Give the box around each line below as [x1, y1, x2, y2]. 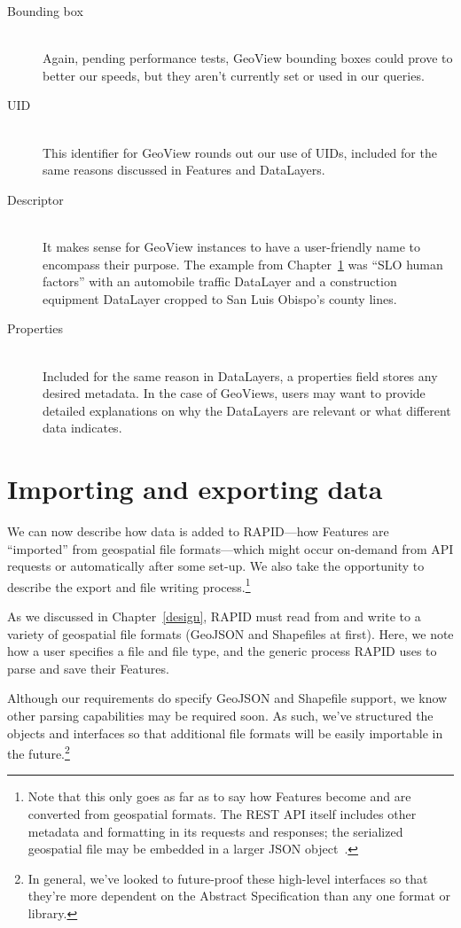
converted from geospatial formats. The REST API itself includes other [27, 805, 417, 823]
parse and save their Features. [7, 659, 169, 677]
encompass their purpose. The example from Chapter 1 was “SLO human [43, 254, 443, 273]
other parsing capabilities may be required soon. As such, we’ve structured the [7, 706, 434, 724]
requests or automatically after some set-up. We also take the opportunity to [7, 557, 425, 575]
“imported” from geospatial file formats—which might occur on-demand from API [7, 539, 454, 558]
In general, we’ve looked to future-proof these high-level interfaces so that [27, 869, 428, 887]
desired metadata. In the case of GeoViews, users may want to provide [43, 384, 426, 402]
